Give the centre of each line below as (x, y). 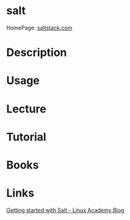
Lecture (27, 109)
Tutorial (27, 137)
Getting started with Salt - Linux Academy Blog (65, 210)
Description (37, 53)
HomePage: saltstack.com (39, 28)
